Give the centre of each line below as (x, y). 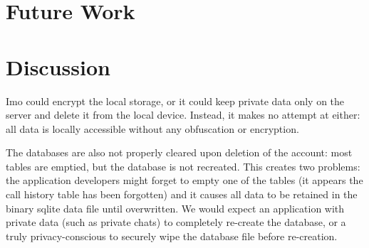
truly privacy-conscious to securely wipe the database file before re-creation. (172, 236)
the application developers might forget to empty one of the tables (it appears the (184, 180)
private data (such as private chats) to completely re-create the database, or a (176, 222)
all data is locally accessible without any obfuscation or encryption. (152, 128)
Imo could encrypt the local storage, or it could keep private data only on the (175, 101)
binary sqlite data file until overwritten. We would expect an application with (175, 208)
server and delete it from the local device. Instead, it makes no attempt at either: (183, 115)
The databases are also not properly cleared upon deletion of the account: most (179, 152)
